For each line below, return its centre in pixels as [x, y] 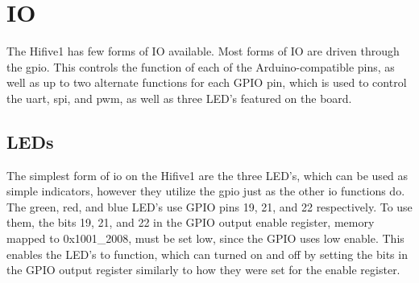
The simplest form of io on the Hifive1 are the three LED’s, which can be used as [207, 175]
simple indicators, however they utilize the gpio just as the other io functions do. [206, 191]
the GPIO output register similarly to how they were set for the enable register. [203, 270]
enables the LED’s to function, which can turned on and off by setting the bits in [207, 254]
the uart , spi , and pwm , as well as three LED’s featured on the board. [179, 98]
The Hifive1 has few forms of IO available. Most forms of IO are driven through [203, 51]
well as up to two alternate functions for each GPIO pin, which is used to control [207, 82]
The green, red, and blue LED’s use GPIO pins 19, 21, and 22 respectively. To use [209, 206]
